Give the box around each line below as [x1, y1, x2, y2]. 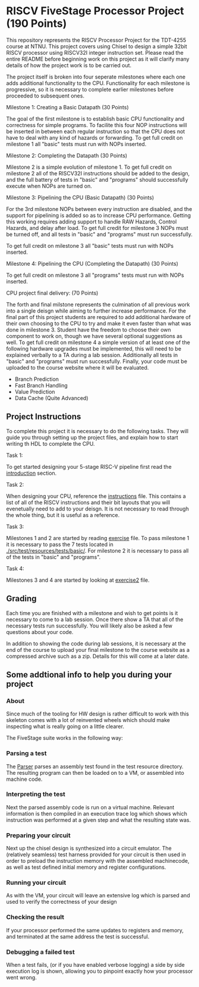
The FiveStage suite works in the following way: [6, 734, 124, 742]
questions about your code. [6, 628, 74, 635]
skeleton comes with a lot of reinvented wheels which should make [6, 717, 170, 724]
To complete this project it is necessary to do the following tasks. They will [6, 427, 189, 434]
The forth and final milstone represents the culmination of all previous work [6, 301, 190, 308]
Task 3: [6, 523, 24, 530]
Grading [6, 594, 37, 604]
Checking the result [6, 913, 64, 922]
